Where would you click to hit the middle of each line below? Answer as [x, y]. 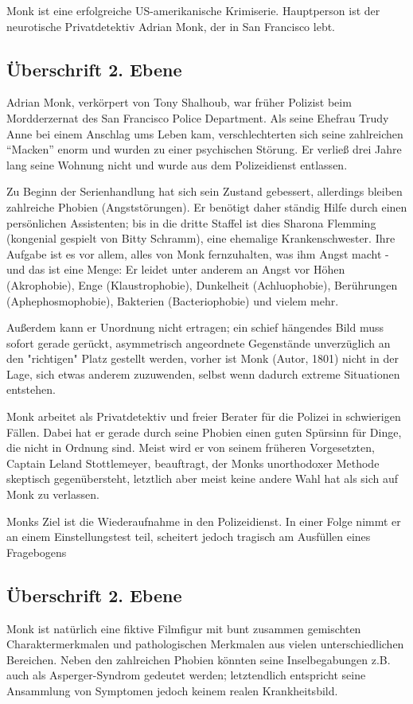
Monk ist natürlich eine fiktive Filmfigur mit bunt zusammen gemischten [184, 628]
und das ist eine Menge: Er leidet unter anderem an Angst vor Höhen [176, 269]
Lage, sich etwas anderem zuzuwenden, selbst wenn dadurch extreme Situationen [203, 373]
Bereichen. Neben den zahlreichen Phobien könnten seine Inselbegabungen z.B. [199, 659]
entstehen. [31, 389]
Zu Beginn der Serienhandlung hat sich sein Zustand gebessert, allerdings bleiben [205, 191]
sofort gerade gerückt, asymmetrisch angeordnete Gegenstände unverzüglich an [199, 342]
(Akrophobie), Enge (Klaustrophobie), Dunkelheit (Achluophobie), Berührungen [202, 284]
